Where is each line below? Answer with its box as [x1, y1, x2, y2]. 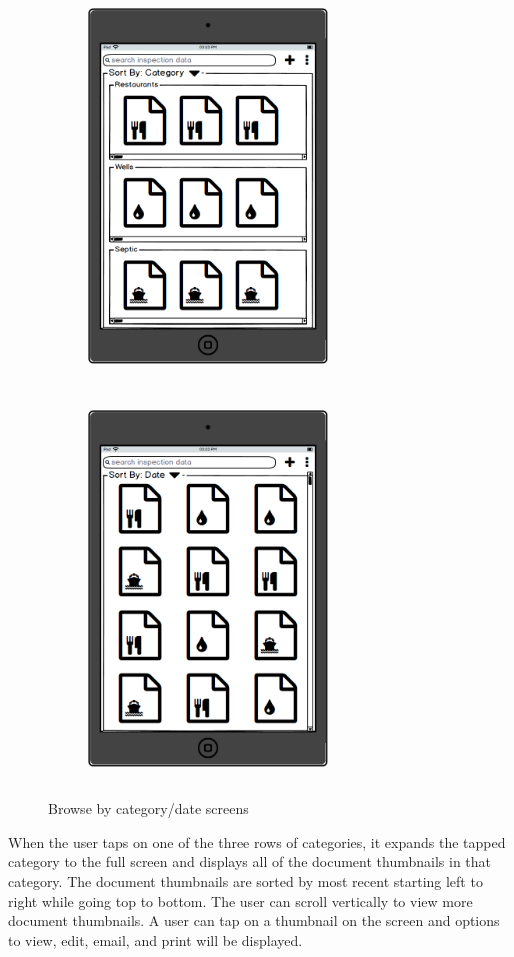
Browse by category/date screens [48, 798, 249, 819]
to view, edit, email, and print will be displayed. [8, 929, 303, 950]
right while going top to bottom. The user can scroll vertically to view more [8, 890, 473, 911]
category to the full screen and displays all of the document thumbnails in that [8, 851, 492, 872]
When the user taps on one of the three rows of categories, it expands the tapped [8, 831, 506, 852]
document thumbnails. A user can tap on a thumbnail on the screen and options [8, 910, 500, 931]
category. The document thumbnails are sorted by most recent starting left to [8, 870, 483, 891]
